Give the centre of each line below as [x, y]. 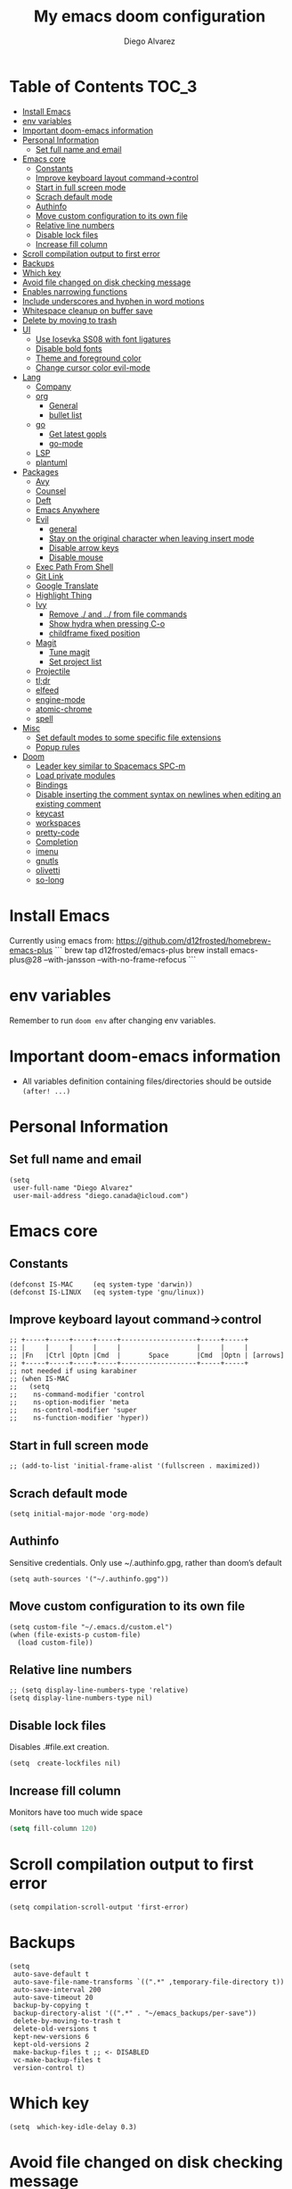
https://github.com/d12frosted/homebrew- [193, 940]
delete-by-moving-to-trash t [67, 2021]
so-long [50, 879]
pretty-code [57, 832]
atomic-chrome [64, 709]
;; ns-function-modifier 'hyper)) [79, 1418]
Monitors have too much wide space [76, 1812]
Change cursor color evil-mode [93, 367]
